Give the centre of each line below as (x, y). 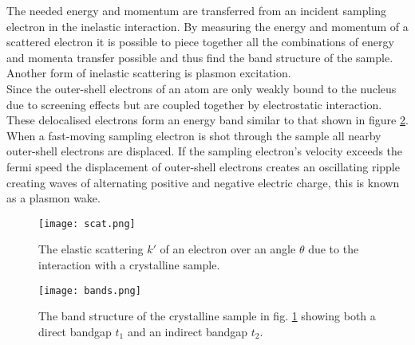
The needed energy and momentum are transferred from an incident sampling (196, 10)
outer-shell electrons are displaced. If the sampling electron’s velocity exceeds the (205, 151)
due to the (334, 249)
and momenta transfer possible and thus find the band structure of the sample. (200, 57)
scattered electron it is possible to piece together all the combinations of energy (200, 42)
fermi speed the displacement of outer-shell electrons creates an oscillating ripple (203, 166)
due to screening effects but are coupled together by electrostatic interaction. (194, 104)
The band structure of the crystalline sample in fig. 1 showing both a (207, 316)
